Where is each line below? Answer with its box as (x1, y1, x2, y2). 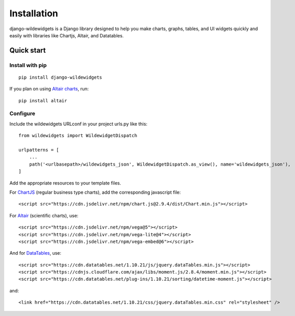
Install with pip (9, 61, 47, 69)
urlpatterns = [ (18, 147, 59, 153)
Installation (9, 8, 58, 19)
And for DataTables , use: (9, 250, 61, 256)
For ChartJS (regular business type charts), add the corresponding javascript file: (9, 189, 181, 195)
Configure (9, 110, 35, 117)
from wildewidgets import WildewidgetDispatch (18, 133, 138, 139)
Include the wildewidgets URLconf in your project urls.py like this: (9, 121, 148, 127)
